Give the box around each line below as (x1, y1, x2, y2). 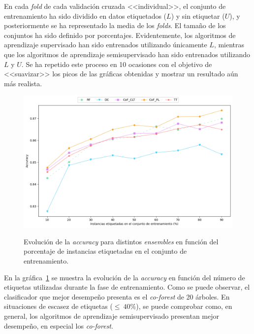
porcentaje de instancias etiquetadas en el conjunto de (24, 246, 187, 256)
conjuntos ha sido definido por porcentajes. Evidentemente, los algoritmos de (4, 30, 236, 40)
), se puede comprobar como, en (136, 301, 232, 311)
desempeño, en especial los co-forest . (4, 320, 113, 331)
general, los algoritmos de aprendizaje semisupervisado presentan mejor (4, 311, 220, 321)
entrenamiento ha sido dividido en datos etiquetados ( (4, 10, 167, 21)
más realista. (4, 78, 42, 88)
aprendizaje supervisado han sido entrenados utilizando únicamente (4, 39, 207, 50)
